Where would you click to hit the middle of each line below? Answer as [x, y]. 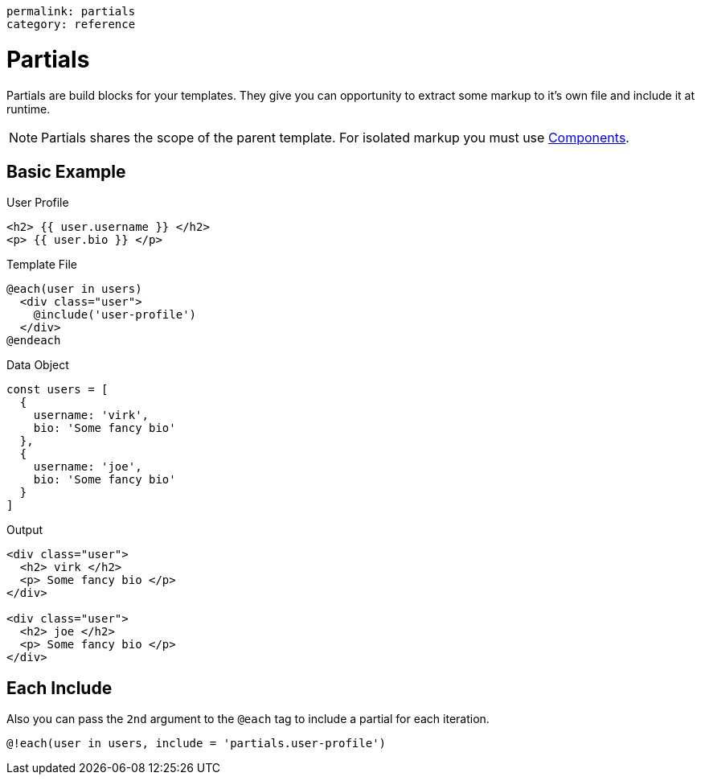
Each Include [59, 688]
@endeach [34, 341]
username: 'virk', [91, 415]
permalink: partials [71, 11]
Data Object [38, 365]
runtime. [29, 109]
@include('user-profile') [115, 315]
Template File [42, 265]
